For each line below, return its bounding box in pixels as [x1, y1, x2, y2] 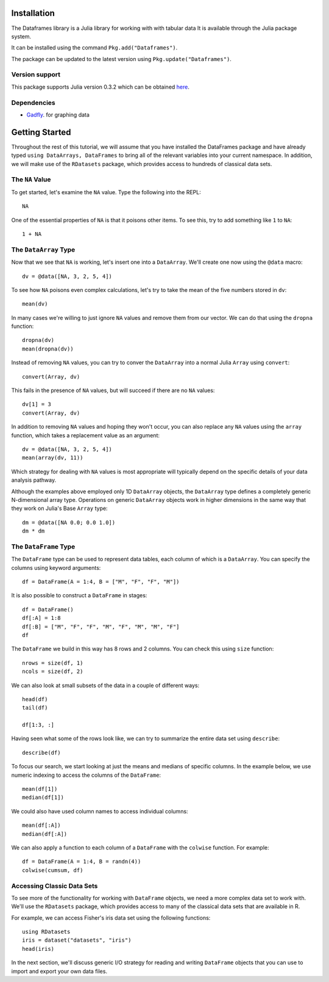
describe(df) [22, 749, 61, 756]
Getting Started [11, 127, 71, 137]
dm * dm [22, 528, 45, 534]
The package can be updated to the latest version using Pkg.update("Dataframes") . [11, 55, 232, 62]
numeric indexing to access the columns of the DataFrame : [11, 771, 161, 779]
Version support [11, 70, 61, 79]
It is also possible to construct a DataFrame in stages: [11, 592, 147, 599]
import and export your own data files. [11, 967, 108, 975]
